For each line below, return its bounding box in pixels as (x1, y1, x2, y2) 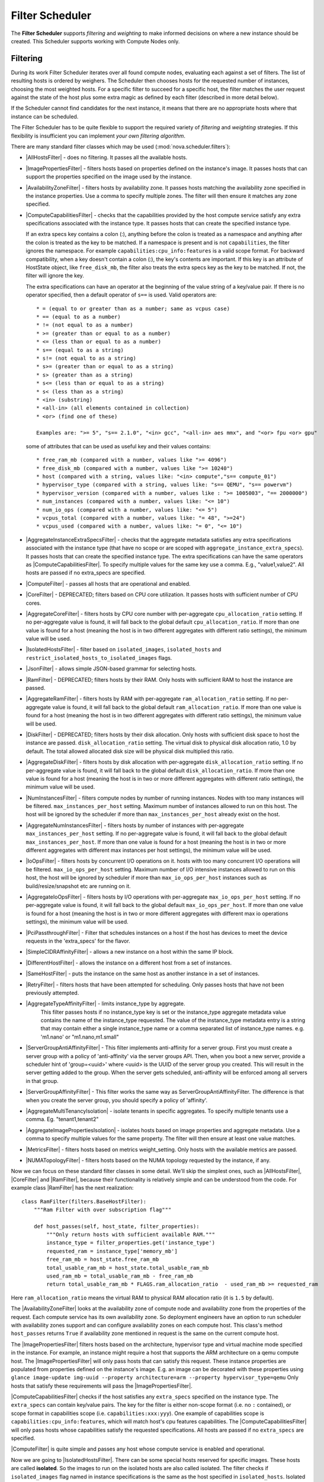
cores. (25, 599, 41, 606)
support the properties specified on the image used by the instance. (25, 173, 192, 180)
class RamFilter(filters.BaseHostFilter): (21, 1198, 147, 1205)
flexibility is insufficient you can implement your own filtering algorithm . (11, 132, 186, 139)
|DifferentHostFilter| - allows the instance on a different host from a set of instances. (25, 959, 232, 966)
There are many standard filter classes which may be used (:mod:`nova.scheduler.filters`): (11, 143, 231, 150)
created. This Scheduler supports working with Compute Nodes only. (11, 37, 180, 44)
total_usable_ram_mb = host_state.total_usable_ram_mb (46, 1264, 209, 1271)
